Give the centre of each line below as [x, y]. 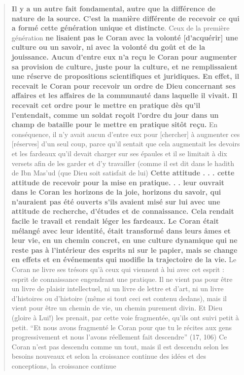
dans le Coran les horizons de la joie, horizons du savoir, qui [116, 192]
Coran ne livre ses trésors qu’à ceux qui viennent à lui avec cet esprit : [118, 269]
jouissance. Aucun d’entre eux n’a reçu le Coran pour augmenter [124, 56]
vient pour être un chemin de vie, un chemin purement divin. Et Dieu [117, 308]
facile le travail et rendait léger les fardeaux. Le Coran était [115, 221]
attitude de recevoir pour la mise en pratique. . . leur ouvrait [118, 182]
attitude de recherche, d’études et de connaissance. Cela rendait [123, 211]
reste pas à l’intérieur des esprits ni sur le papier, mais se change [124, 250]
